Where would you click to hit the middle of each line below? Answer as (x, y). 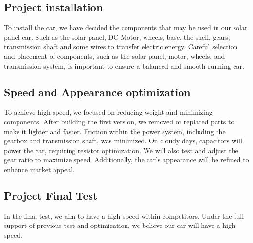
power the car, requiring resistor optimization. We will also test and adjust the (121, 150)
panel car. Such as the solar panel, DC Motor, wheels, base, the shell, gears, (117, 37)
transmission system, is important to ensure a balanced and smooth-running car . (124, 65)
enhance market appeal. (39, 169)
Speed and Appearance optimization (97, 92)
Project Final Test (51, 195)
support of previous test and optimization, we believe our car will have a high (120, 225)
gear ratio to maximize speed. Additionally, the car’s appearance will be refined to (126, 160)
